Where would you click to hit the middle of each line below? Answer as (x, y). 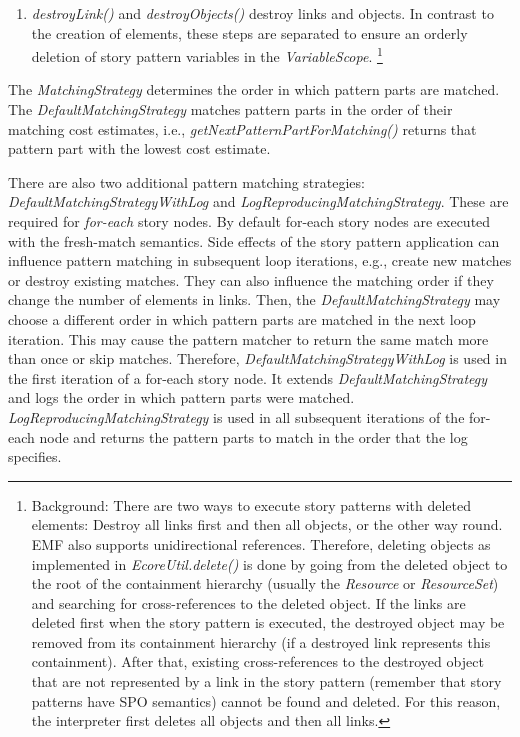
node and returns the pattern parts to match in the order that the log (253, 436)
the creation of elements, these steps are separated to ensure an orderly (249, 32)
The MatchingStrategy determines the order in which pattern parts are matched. (254, 89)
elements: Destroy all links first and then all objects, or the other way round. (267, 524)
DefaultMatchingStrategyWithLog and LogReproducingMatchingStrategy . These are (258, 201)
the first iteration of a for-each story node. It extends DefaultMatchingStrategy (248, 377)
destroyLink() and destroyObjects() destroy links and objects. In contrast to (262, 13)
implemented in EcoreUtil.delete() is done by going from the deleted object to (269, 563)
